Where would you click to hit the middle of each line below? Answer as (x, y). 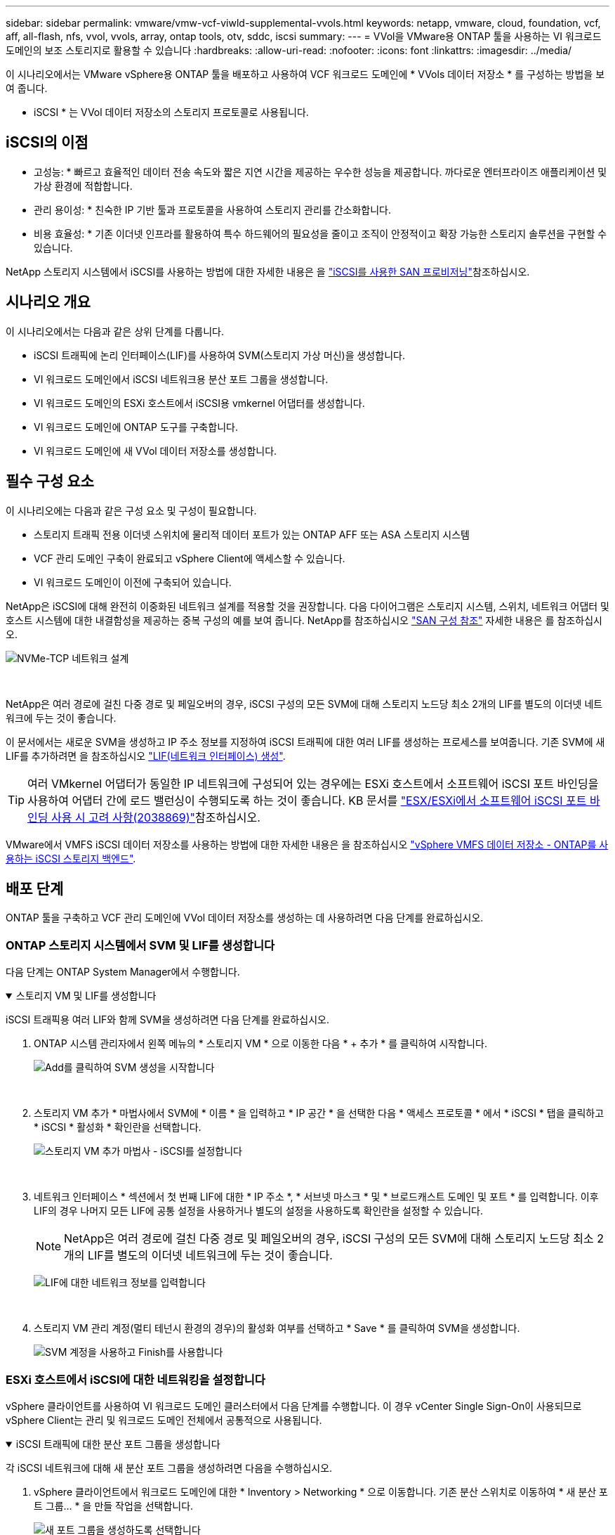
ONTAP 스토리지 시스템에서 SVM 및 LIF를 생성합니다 (140, 945)
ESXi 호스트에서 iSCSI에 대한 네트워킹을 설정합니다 (135, 1379)
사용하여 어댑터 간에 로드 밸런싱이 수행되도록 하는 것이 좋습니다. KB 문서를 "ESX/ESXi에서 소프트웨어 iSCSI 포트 (307, 800)
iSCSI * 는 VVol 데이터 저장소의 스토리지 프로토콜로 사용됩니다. (171, 112)
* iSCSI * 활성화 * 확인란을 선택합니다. (118, 1127)
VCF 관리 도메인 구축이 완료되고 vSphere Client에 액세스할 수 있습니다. (190, 558)
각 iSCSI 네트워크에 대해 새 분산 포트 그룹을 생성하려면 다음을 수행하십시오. (169, 1468)
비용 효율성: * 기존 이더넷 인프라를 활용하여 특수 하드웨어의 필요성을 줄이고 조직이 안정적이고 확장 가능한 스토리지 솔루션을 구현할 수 (320, 233)
